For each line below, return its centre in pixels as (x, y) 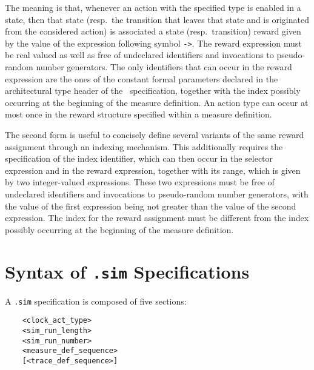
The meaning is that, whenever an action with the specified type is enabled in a (153, 7)
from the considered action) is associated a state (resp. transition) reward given (153, 31)
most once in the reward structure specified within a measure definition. (139, 114)
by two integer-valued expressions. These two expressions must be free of (140, 182)
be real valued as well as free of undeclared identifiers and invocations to (139, 55)
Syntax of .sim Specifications (127, 271)
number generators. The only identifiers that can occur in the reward (164, 67)
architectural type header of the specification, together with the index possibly (153, 91)
